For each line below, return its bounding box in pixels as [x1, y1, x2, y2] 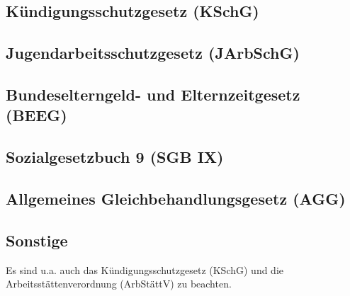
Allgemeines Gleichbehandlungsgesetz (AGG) [6, 187, 346, 209]
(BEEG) [6, 104, 67, 126]
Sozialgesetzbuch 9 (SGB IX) [6, 146, 224, 168]
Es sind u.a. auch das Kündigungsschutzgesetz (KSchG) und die [6, 262, 283, 277]
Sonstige [6, 229, 68, 251]
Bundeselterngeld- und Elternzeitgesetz [6, 83, 300, 105]
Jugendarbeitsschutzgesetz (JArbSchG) [6, 42, 300, 64]
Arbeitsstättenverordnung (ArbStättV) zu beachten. [6, 276, 232, 291]
